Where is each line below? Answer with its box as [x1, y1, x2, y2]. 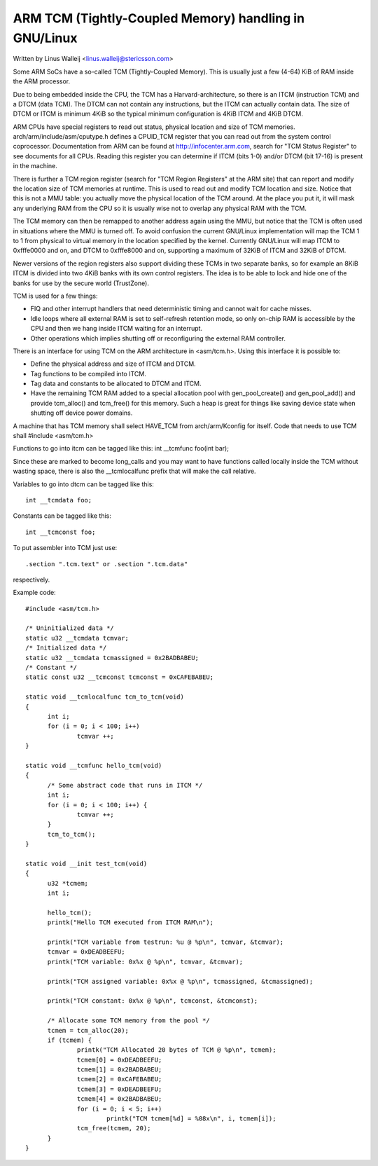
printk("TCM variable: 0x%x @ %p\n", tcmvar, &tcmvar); [47, 957, 244, 966]
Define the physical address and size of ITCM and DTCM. [30, 359, 196, 368]
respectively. [13, 575, 50, 584]
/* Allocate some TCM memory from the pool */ [47, 1017, 210, 1024]
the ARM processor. [13, 77, 70, 85]
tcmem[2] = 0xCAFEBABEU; [77, 1076, 162, 1083]
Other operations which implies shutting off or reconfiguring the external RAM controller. [30, 334, 286, 343]
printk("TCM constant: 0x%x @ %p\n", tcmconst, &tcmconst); [47, 997, 258, 1005]
